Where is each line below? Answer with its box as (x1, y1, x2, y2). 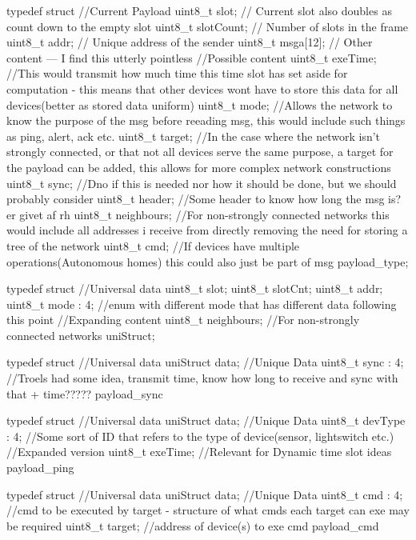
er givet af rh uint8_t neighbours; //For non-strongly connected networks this (6, 206, 390, 222)
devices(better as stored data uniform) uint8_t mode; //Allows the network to (6, 96, 393, 113)
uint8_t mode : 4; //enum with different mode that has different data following (6, 295, 397, 312)
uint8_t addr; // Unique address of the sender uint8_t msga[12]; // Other (6, 34, 373, 50)
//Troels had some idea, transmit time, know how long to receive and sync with (6, 370, 398, 386)
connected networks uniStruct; (6, 326, 155, 343)
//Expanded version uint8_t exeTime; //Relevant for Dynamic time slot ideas (6, 443, 392, 460)
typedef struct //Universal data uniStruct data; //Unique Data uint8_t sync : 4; (6, 354, 404, 370)
